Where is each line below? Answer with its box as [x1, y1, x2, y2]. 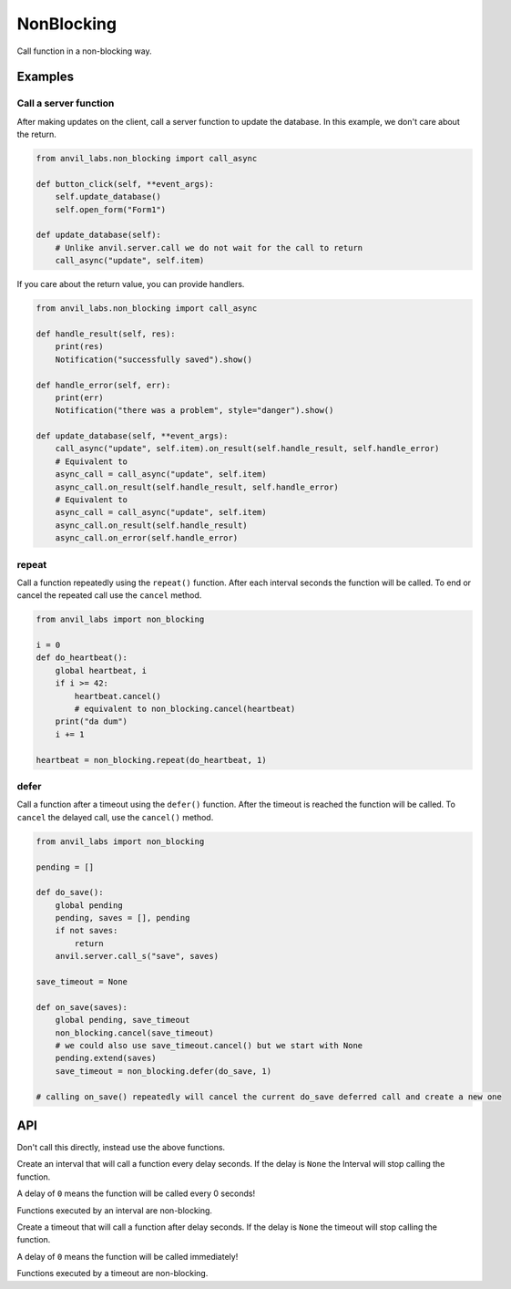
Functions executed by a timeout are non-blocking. [16, 1268, 209, 1279]
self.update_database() [55, 191, 161, 202]
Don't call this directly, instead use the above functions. [16, 1142, 226, 1153]
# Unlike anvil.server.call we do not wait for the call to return [55, 242, 363, 253]
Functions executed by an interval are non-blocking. [16, 1204, 213, 1216]
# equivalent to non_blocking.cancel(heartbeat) [74, 704, 296, 715]
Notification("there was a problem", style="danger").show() [55, 406, 334, 416]
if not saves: [55, 925, 118, 936]
